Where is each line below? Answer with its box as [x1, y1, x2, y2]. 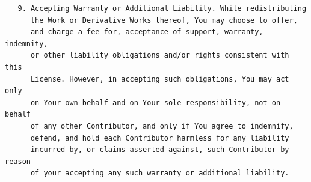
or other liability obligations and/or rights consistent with [30, 51, 289, 60]
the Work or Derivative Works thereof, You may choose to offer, [30, 16, 298, 25]
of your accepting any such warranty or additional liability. [30, 169, 289, 178]
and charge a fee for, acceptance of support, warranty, [30, 28, 263, 37]
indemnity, [5, 39, 48, 48]
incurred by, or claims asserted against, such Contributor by [30, 145, 289, 154]
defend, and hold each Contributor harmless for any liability [30, 133, 289, 142]
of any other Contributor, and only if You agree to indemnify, [30, 121, 294, 130]
